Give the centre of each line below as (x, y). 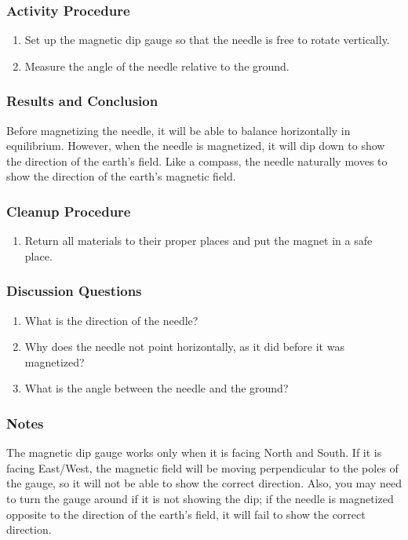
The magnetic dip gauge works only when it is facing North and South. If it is (194, 452)
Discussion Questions (74, 291)
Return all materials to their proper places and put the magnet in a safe (199, 241)
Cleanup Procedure (69, 211)
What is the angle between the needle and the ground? (157, 388)
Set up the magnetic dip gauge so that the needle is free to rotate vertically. (207, 40)
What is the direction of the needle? (111, 320)
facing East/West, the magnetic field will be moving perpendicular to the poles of (202, 467)
